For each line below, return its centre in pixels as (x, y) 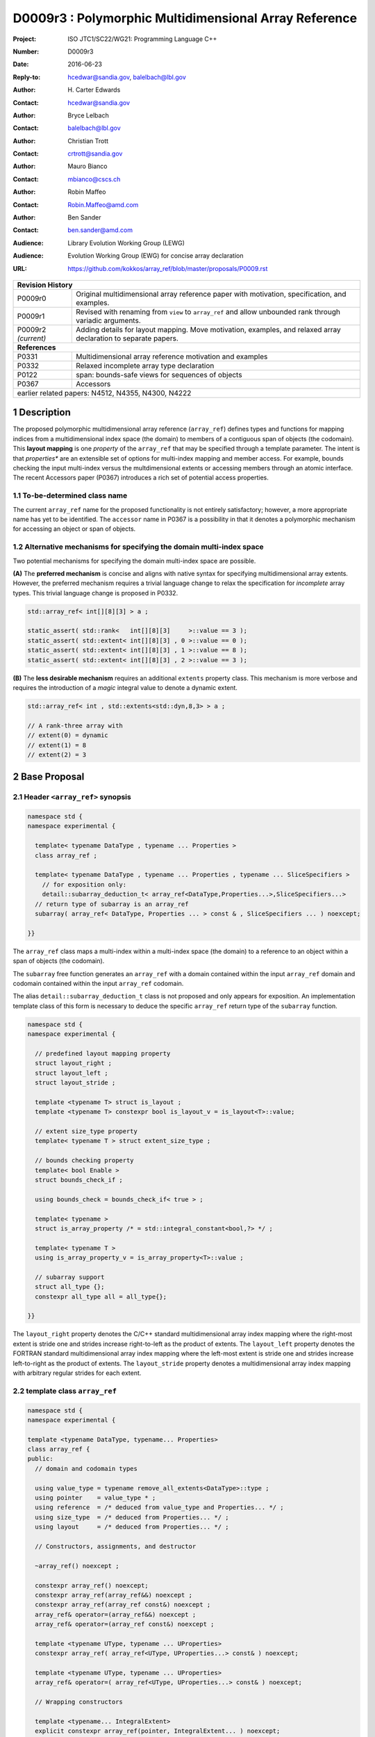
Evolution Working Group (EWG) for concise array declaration (156, 256)
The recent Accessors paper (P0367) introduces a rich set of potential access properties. (141, 478)
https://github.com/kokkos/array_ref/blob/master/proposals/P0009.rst (168, 268)
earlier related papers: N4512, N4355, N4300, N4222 (104, 393)
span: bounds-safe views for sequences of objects (159, 374)
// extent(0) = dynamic (68, 735)
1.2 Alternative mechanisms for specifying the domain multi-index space (138, 547)
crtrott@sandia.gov (95, 154)
